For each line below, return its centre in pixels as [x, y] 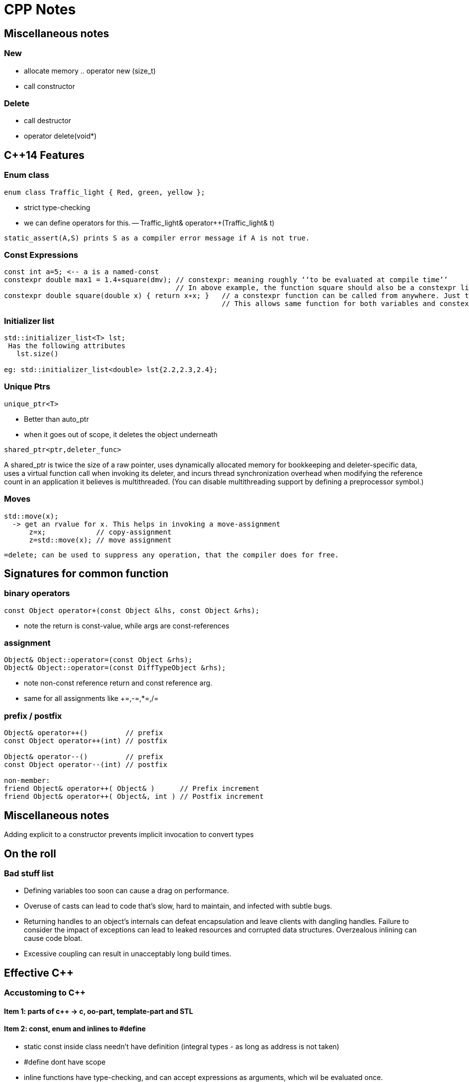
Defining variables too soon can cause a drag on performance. [126, 891]
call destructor [48, 121]
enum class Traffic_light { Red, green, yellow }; [105, 192]
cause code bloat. [53, 938]
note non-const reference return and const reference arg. [118, 683]
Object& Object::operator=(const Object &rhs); [98, 660]
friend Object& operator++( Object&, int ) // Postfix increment [134, 797]
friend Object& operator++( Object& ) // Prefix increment [132, 789]
